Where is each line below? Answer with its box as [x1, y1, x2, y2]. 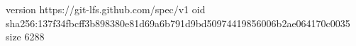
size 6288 [6, 29, 45, 44]
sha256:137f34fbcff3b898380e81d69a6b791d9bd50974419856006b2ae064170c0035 [6, 15, 350, 30]
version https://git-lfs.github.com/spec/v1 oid [6, 2, 206, 16]
